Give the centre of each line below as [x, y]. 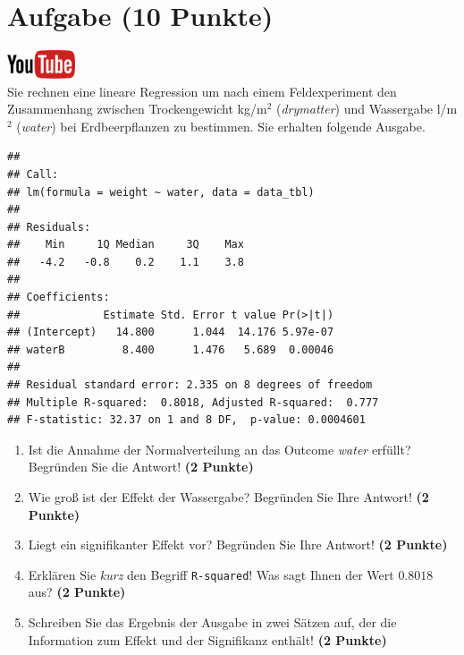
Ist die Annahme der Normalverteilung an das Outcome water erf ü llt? [219, 449]
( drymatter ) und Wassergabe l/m [367, 109]
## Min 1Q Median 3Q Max [126, 245]
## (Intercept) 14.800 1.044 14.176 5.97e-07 [171, 332]
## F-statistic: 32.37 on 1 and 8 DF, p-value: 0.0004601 [186, 420]
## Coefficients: [59, 298]
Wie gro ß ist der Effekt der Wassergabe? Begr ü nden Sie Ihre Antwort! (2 [228, 497]
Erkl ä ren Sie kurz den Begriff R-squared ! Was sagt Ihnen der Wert [211, 574]
